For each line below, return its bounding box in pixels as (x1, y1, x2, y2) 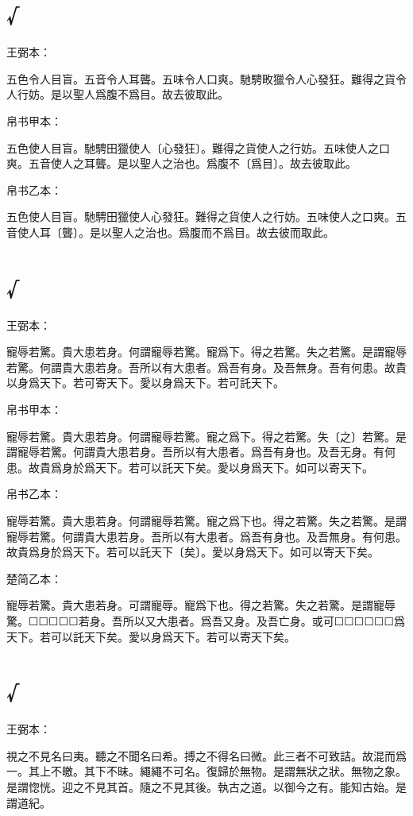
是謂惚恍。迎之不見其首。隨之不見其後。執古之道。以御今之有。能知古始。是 (6, 779, 407, 795)
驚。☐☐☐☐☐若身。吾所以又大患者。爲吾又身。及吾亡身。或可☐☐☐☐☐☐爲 (6, 612, 406, 628)
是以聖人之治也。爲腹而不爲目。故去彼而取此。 (89, 223, 334, 240)
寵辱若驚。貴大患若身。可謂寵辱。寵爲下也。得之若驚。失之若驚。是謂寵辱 (6, 597, 396, 613)
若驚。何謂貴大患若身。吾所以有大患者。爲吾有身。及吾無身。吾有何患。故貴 (6, 358, 407, 375)
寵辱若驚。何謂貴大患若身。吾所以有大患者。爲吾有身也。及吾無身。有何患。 (6, 528, 407, 544)
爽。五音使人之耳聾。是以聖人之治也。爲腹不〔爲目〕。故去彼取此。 (6, 155, 357, 172)
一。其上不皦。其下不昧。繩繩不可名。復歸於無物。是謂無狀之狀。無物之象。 (6, 763, 407, 779)
